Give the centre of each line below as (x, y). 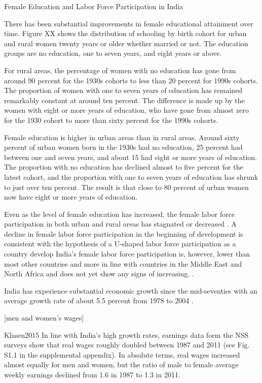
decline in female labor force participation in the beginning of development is (124, 233)
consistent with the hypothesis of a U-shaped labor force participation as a (120, 244)
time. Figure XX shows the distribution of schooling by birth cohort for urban (125, 33)
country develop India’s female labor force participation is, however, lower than (127, 254)
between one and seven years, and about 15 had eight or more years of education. (130, 157)
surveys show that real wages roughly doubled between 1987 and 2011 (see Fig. (127, 345)
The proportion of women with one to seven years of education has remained (123, 90)
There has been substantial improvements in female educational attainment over (129, 23)
